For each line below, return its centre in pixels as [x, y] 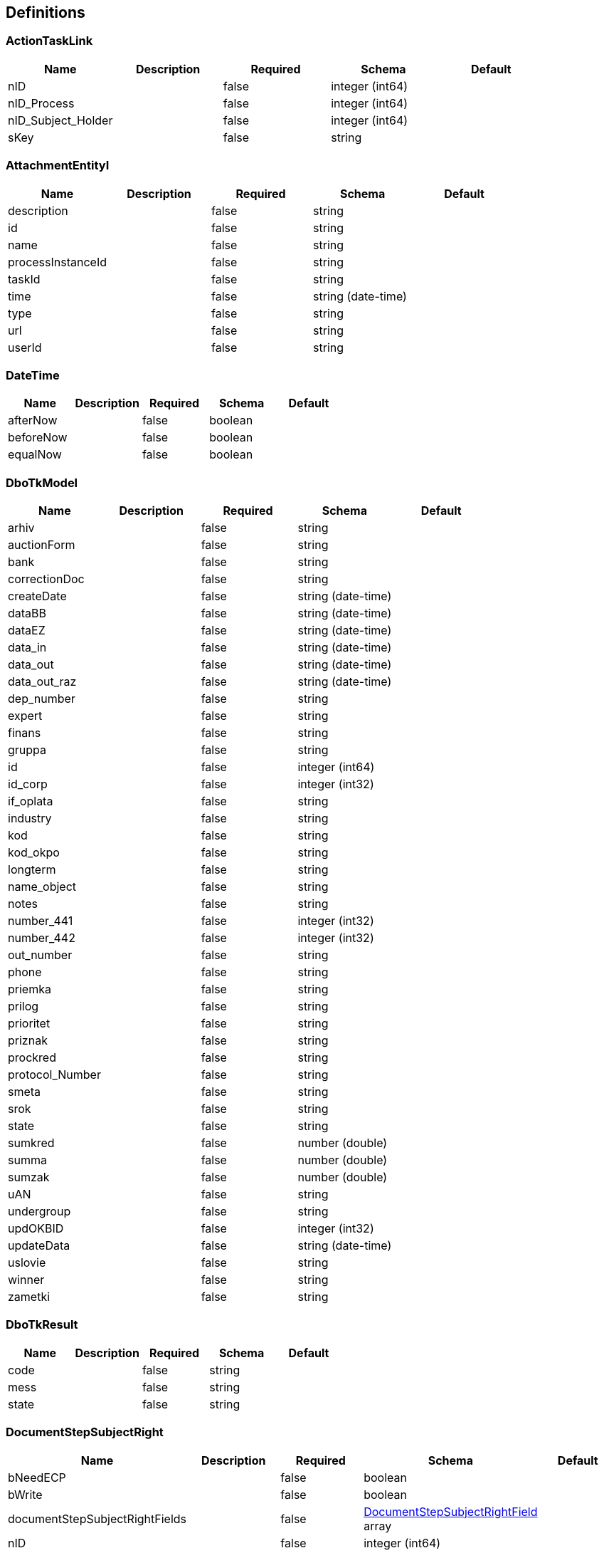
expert [25, 716]
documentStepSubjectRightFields [97, 1518]
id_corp [28, 784]
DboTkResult [42, 1325]
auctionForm [42, 545]
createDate [37, 596]
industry [30, 819]
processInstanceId [58, 262]
